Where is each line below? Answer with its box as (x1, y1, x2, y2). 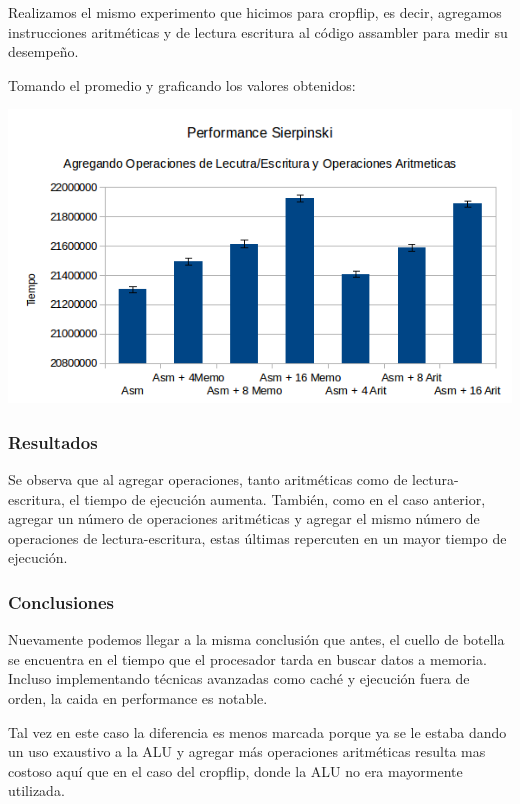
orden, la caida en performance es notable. (8, 688, 268, 709)
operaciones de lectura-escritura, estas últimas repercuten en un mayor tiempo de (8, 527, 507, 548)
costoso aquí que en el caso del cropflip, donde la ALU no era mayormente (8, 760, 463, 781)
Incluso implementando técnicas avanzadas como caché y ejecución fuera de (8, 668, 470, 689)
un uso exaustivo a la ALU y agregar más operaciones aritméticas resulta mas (8, 741, 486, 762)
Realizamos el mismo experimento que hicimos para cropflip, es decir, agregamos (8, 2, 502, 22)
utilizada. (8, 780, 65, 801)
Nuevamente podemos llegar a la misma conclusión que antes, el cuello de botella (8, 629, 505, 650)
